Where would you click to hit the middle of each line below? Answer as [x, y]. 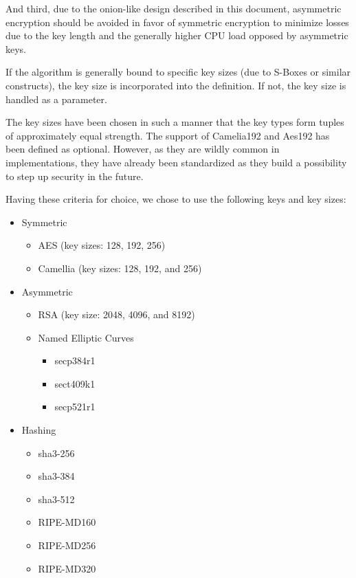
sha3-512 [56, 499]
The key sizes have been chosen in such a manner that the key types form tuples [175, 122]
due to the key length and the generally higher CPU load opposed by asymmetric [177, 35]
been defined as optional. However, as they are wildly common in [143, 149]
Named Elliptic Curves [86, 337]
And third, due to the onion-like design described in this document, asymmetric [174, 8]
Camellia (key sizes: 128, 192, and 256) [120, 268]
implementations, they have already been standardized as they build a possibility [176, 162]
